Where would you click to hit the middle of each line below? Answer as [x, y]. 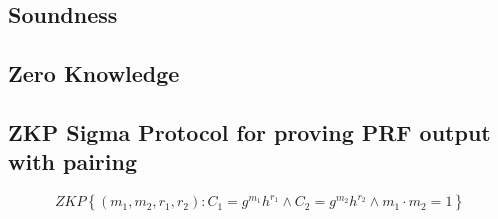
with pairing [73, 161]
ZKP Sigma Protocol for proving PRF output [249, 131]
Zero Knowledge [94, 73]
